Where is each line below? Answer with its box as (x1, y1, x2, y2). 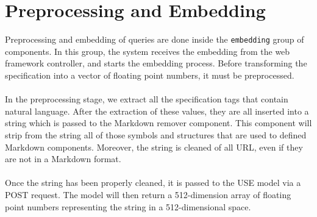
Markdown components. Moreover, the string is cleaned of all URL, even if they (5, 140, 303, 153)
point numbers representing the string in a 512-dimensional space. (5, 200, 251, 213)
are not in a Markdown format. (5, 152, 121, 165)
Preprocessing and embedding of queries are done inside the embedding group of (5, 33, 304, 46)
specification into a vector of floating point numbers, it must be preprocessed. (5, 68, 294, 81)
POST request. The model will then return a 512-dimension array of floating (5, 188, 291, 201)
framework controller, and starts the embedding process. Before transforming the (5, 57, 307, 69)
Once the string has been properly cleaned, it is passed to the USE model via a (5, 176, 301, 189)
